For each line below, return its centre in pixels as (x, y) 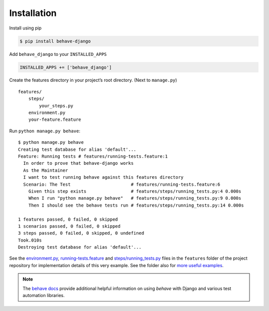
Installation (33, 13)
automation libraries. (44, 296)
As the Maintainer (46, 170)
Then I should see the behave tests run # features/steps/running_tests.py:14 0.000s (136, 205)
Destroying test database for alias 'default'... (80, 247)
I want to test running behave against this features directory (103, 177)
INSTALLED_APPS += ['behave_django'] (66, 67)
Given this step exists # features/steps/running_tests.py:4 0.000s (135, 191)
